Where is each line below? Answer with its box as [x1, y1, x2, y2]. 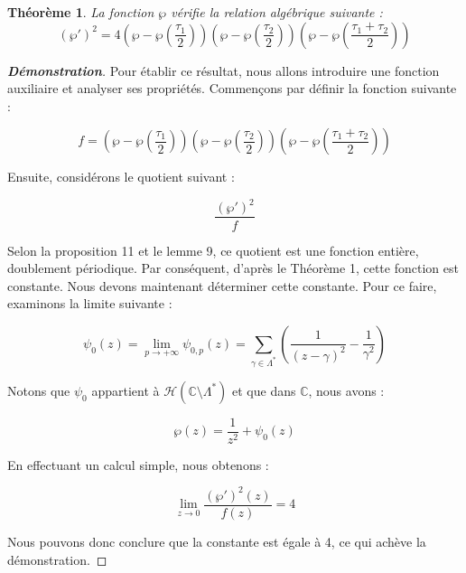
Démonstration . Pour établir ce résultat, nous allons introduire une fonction [7, 61, 440, 80]
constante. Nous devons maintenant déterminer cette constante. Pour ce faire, [7, 276, 437, 295]
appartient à [91, 380, 160, 399]
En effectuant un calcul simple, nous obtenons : [7, 455, 269, 474]
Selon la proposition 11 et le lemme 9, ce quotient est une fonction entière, [7, 240, 419, 259]
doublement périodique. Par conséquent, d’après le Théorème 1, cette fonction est [7, 258, 459, 277]
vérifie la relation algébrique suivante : [171, 3, 383, 21]
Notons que [7, 380, 70, 399]
